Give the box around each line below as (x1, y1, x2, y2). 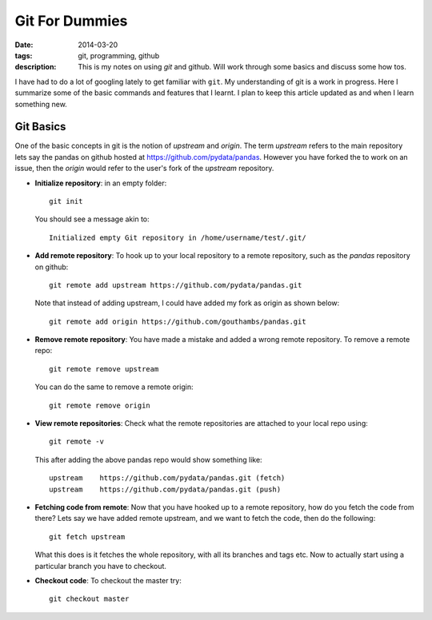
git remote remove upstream (49, 364, 159, 373)
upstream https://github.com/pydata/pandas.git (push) (49, 484, 282, 494)
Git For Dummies (14, 12, 128, 30)
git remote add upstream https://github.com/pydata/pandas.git (49, 280, 302, 289)
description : (14, 62, 57, 72)
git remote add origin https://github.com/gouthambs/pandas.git (49, 316, 307, 326)
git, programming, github (78, 50, 160, 60)
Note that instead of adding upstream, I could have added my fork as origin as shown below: (34, 298, 340, 308)
